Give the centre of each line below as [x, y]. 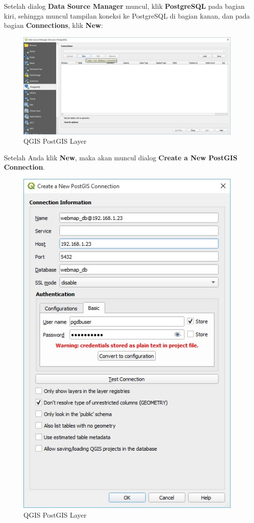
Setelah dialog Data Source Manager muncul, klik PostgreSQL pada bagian [124, 6]
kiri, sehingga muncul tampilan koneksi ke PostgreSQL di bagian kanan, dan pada [127, 15]
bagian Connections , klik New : [53, 25]
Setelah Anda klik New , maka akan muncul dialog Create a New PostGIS [121, 157]
